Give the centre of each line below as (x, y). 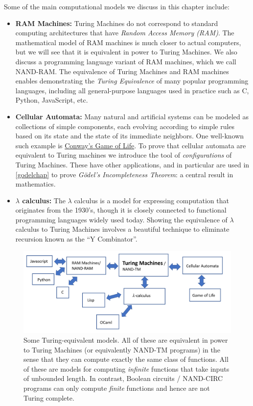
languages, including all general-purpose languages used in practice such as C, (132, 90)
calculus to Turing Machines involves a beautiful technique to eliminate (122, 229)
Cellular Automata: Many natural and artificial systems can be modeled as (132, 116)
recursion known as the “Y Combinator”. (76, 239)
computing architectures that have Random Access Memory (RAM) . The (125, 33)
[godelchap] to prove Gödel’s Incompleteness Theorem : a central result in (124, 174)
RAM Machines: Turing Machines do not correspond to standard (117, 23)
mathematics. (35, 184)
